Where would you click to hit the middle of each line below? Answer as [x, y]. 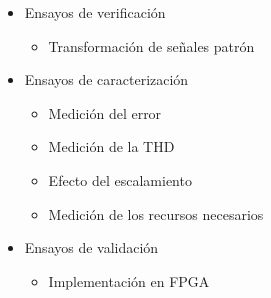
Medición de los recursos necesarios [156, 213]
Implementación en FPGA [129, 280]
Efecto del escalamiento [120, 179]
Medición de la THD [111, 146]
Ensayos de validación [91, 247]
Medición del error [105, 112]
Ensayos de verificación [95, 12]
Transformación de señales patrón [151, 45]
